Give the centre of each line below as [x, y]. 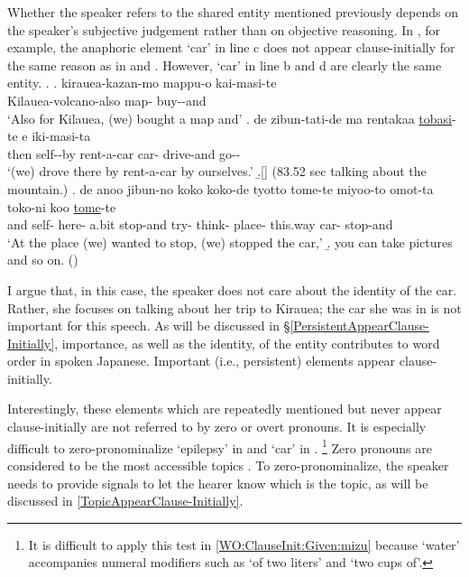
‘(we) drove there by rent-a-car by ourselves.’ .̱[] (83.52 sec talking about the [217, 171]
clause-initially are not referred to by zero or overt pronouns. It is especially [217, 427]
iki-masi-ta [61, 136]
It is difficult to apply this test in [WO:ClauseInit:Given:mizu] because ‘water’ [244, 544]
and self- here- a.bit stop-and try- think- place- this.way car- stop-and [200, 224]
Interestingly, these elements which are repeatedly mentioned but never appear [225, 409]
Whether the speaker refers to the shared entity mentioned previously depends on [233, 12]
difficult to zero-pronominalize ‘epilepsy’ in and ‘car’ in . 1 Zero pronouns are [220, 446]
